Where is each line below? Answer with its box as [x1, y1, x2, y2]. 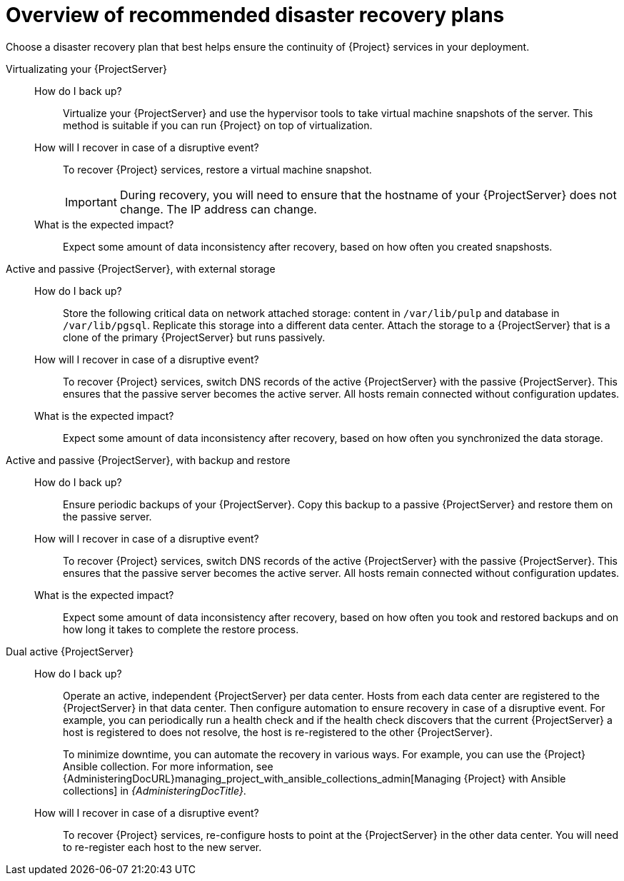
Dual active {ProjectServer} [6, 645, 134, 658]
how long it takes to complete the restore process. [63, 623, 299, 635]
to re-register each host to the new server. [63, 840, 262, 853]
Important [65, 194, 117, 209]
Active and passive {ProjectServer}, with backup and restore [6, 453, 291, 466]
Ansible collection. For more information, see [63, 760, 273, 772]
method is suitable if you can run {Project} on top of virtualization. [63, 119, 373, 131]
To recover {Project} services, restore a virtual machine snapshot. [63, 163, 372, 176]
